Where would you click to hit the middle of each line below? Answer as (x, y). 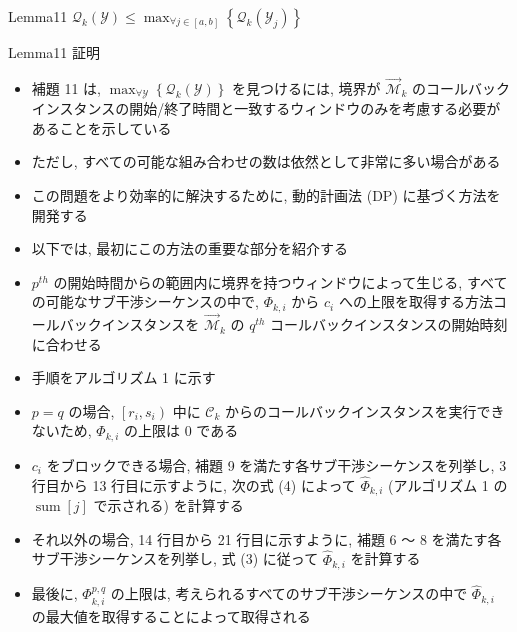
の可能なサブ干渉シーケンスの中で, (145, 301)
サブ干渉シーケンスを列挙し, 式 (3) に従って (175, 558)
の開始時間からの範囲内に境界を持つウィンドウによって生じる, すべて (280, 281)
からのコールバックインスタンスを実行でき (365, 410)
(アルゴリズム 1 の (448, 484)
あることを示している (101, 127)
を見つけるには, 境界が (306, 87)
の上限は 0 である (181, 430)
